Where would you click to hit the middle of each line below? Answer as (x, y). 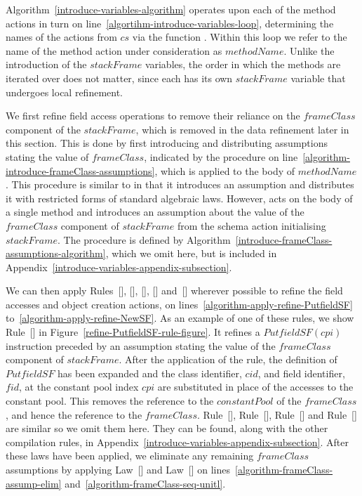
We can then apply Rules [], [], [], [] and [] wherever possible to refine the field (174, 291)
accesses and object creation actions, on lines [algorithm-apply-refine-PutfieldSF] (179, 304)
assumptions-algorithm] (56, 253)
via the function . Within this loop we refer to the (240, 37)
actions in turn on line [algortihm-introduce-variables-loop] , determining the (170, 23)
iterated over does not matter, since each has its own (119, 78)
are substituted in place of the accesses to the (255, 387)
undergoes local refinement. (64, 92)
